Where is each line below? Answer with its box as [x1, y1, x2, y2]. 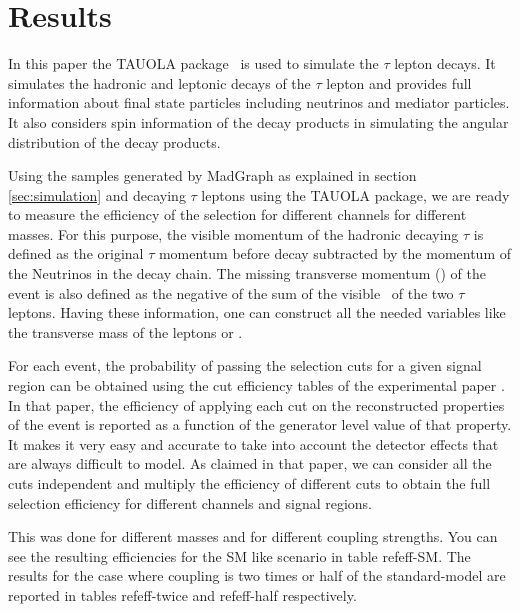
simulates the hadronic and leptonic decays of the [8, 72, 311, 93]
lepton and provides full [326, 72, 472, 93]
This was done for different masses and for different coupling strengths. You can [8, 526, 498, 547]
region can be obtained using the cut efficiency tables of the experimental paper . [8, 375, 505, 396]
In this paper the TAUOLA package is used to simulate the [8, 53, 379, 74]
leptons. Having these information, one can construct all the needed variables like [8, 302, 506, 323]
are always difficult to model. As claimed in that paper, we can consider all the [8, 453, 492, 474]
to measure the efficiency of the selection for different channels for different [8, 204, 467, 225]
